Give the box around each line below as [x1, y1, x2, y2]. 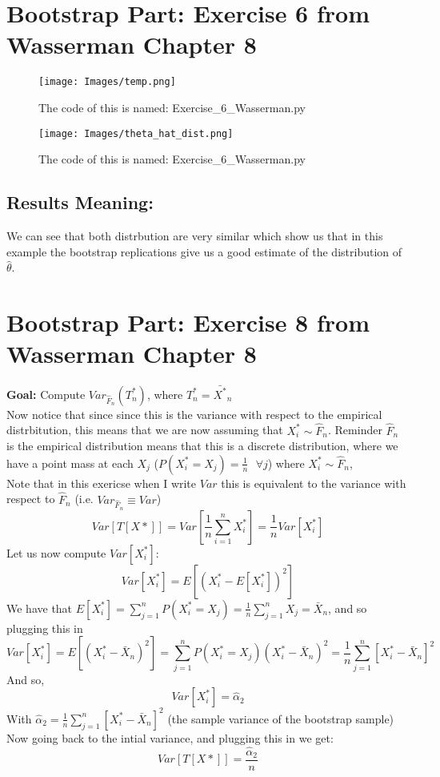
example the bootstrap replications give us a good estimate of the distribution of [6, 243, 402, 260]
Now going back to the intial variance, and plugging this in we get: [6, 729, 334, 746]
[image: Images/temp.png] [38, 76, 176, 88]
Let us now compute [6, 544, 106, 561]
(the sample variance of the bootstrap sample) [167, 710, 394, 727]
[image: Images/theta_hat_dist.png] [38, 127, 234, 139]
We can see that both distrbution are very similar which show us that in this [6, 227, 383, 244]
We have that [6, 599, 73, 616]
